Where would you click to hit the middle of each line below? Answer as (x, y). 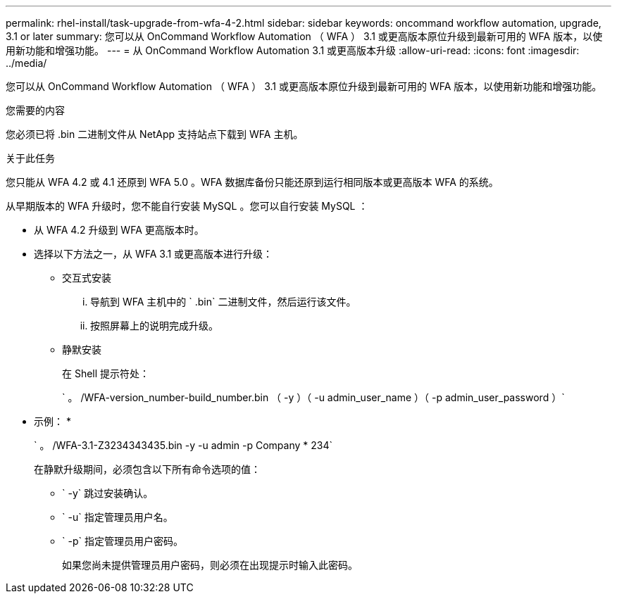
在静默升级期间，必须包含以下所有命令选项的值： (147, 469)
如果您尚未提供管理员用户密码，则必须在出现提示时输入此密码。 (210, 565)
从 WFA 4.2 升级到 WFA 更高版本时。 (119, 230)
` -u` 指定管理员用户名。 (118, 517)
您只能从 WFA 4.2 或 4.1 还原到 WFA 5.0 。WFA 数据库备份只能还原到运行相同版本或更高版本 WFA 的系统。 (252, 182)
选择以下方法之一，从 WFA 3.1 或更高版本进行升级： (154, 254)
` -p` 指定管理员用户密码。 (123, 541)
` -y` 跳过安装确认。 (108, 493)
